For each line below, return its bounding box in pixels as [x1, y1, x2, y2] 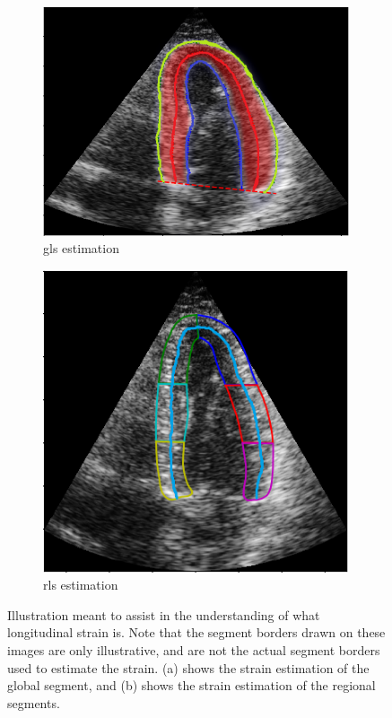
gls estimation [43, 239, 119, 258]
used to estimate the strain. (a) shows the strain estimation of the [7, 658, 370, 677]
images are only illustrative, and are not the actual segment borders [7, 641, 380, 660]
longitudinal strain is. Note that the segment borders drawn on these [7, 623, 386, 642]
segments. [7, 693, 60, 712]
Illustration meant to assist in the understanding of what [7, 605, 320, 624]
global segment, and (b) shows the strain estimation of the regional [7, 676, 376, 695]
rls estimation [43, 575, 118, 594]
